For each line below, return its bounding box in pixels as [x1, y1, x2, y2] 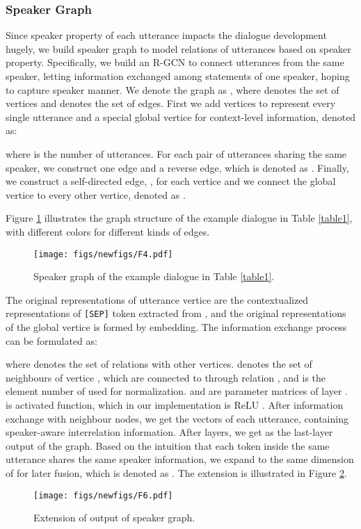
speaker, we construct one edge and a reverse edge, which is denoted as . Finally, [6, 160, 349, 174]
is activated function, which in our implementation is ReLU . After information [6, 398, 344, 412]
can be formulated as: [6, 333, 97, 348]
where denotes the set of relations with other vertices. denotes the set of [6, 357, 312, 371]
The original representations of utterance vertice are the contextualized [6, 292, 309, 307]
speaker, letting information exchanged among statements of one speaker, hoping [6, 69, 350, 83]
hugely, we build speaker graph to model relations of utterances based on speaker [6, 41, 351, 56]
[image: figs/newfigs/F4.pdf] [33, 249, 173, 259]
